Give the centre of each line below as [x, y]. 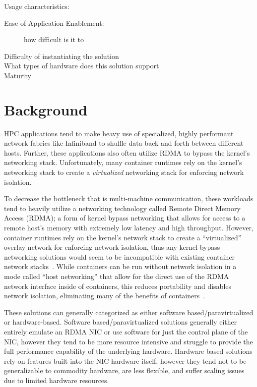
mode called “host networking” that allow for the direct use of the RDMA [117, 276]
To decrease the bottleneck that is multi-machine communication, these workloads [129, 198]
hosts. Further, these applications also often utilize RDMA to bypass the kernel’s [127, 152]
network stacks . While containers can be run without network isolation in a [120, 266]
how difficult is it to [54, 39]
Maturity [18, 75]
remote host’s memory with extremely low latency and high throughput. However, [129, 228]
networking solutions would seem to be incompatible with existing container [120, 256]
